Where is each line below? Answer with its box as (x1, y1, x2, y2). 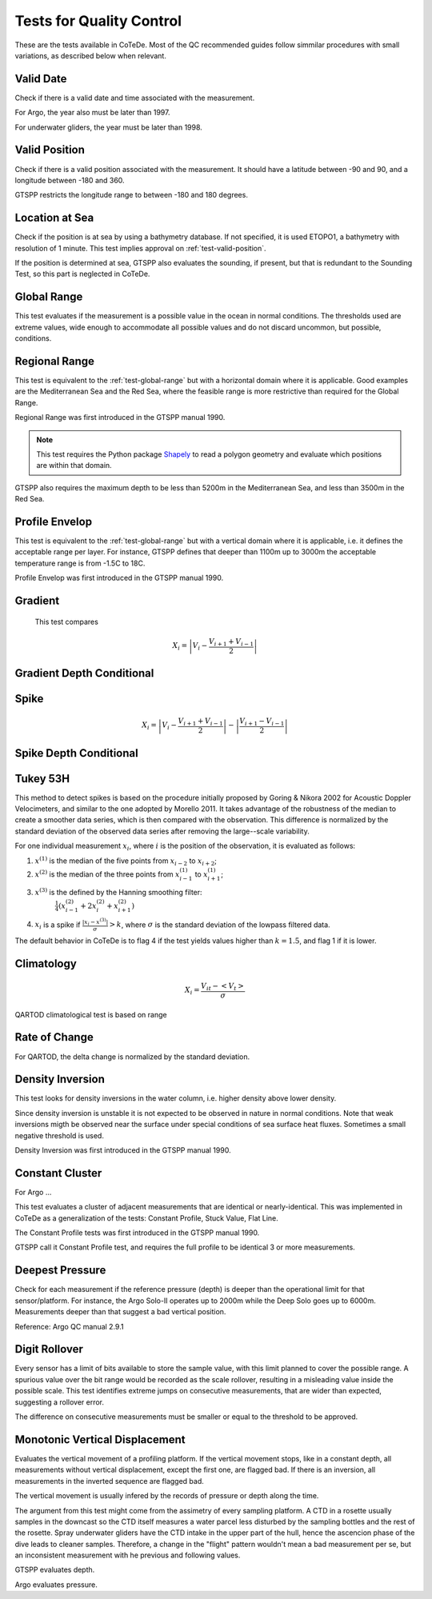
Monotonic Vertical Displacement (14, 1433, 186, 1446)
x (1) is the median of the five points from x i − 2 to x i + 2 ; (34, 854, 218, 867)
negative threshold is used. (14, 1130, 104, 1140)
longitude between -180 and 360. (14, 175, 125, 185)
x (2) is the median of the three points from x (34, 869, 180, 879)
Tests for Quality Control (14, 12, 182, 30)
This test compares (34, 617, 99, 626)
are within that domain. (36, 461, 112, 470)
